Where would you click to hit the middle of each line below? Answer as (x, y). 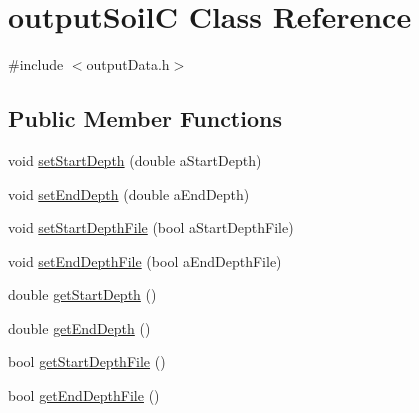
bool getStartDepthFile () (87, 361)
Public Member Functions (145, 118)
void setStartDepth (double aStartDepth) (135, 159)
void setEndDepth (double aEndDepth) (129, 193)
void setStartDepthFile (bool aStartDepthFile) (151, 227)
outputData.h (128, 64)
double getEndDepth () (79, 327)
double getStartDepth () (82, 294)
